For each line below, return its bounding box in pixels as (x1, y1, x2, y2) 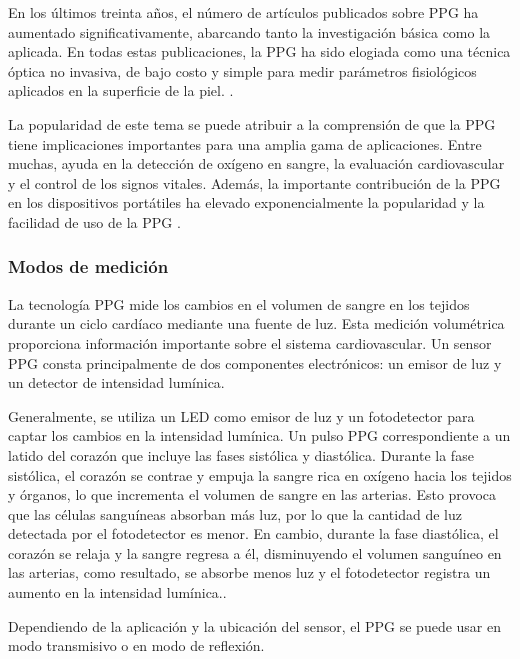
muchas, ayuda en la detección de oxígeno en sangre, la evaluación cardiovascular (8, 153, 505, 174)
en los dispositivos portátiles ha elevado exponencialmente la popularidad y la (8, 192, 485, 213)
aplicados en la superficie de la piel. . (8, 80, 234, 101)
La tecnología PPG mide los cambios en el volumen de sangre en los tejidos (8, 293, 470, 314)
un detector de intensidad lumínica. (8, 372, 225, 393)
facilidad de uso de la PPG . (8, 211, 181, 232)
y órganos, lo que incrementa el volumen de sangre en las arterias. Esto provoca (8, 484, 497, 505)
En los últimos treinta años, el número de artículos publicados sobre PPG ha (8, 2, 479, 22)
